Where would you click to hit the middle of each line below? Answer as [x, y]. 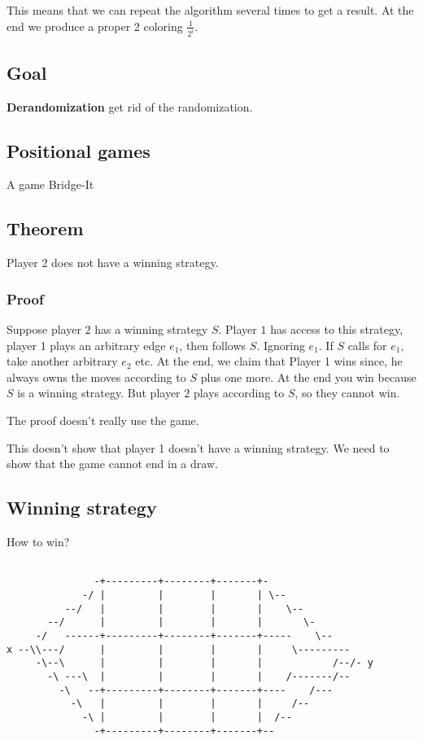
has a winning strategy [151, 329]
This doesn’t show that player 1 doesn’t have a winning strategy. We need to [198, 447]
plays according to [239, 393]
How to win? [38, 542]
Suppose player [44, 329]
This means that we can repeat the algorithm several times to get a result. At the [210, 10]
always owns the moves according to [96, 377]
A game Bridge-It [50, 184]
